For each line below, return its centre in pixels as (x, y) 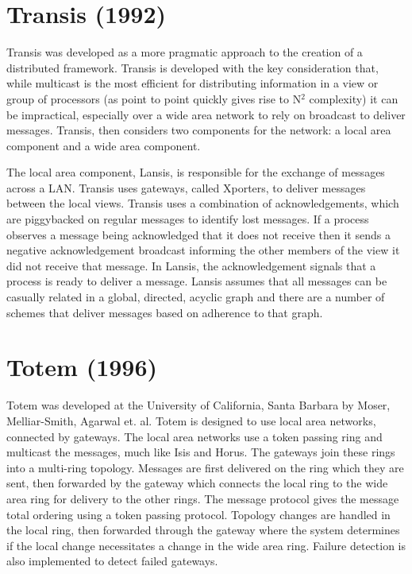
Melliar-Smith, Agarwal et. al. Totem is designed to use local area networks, (191, 420)
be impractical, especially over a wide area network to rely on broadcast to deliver (206, 114)
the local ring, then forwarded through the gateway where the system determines (203, 530)
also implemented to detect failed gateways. (112, 561)
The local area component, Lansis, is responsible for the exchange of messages (196, 172)
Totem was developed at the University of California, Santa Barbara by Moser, (198, 405)
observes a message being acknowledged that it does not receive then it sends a (198, 234)
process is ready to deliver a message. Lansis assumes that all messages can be (197, 281)
